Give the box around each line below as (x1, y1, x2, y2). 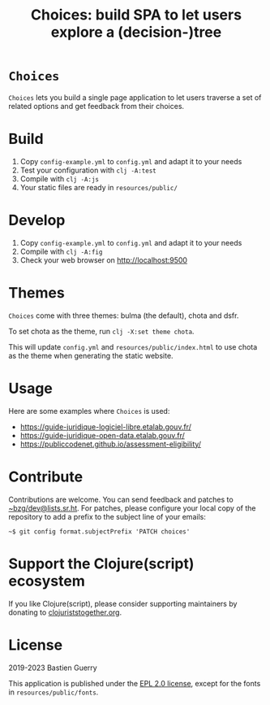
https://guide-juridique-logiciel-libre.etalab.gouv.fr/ (19, 421, 192, 432)
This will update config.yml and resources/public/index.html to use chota (8, 342, 258, 351)
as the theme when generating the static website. (8, 350, 174, 360)
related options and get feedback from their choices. (8, 101, 185, 111)
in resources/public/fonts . (8, 687, 99, 697)
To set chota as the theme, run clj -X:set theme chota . (8, 326, 195, 336)
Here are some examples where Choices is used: (8, 406, 170, 416)
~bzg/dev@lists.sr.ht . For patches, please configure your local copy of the (8, 503, 256, 513)
